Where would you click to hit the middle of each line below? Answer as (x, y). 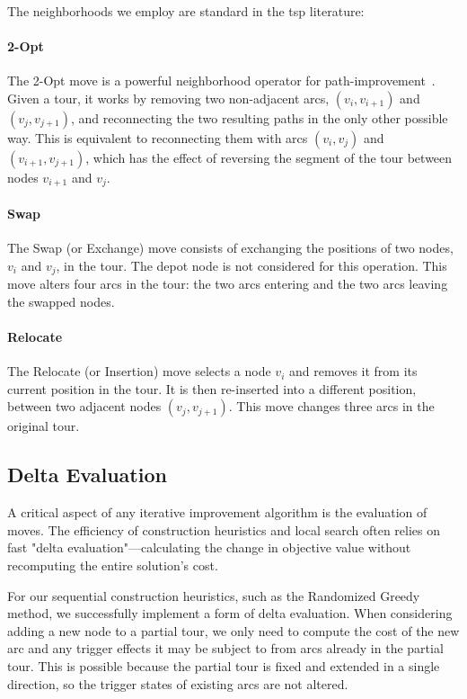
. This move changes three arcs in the (331, 406)
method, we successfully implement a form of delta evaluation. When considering (230, 613)
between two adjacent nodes (84, 406)
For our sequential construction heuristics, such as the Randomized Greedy (214, 595)
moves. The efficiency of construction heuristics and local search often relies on (224, 529)
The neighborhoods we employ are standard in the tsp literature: (186, 11)
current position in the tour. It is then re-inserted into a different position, (212, 388)
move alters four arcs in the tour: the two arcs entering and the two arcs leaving (228, 284)
